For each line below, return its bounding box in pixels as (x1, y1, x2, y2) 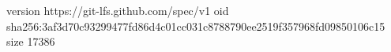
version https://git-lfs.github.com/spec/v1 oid (6, 2, 229, 18)
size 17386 (6, 33, 55, 50)
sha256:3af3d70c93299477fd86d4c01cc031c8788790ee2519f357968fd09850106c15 (6, 17, 385, 34)
